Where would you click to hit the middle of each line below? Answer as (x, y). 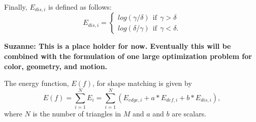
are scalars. (189, 113)
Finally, (16, 7)
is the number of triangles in (77, 113)
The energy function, (37, 83)
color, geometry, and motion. (56, 66)
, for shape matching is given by (142, 83)
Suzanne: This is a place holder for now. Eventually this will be (118, 46)
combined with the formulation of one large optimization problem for (128, 56)
